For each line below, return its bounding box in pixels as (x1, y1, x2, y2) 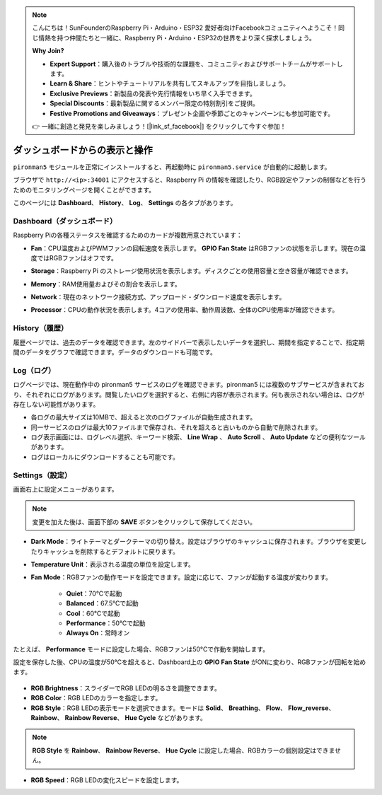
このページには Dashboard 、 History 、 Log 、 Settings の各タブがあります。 (13, 198, 237, 207)
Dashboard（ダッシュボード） (13, 216, 117, 226)
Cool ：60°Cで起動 (66, 609, 120, 617)
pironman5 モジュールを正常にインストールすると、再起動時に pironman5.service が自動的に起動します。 (13, 163, 331, 171)
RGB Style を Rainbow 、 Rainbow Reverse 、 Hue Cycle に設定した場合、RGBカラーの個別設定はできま (32, 746, 335, 755)
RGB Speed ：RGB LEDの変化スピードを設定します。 (30, 775, 183, 784)
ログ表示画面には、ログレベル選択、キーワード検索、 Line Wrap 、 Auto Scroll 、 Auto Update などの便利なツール (30, 433, 366, 441)
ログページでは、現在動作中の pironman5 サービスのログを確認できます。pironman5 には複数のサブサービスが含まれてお (13, 381, 365, 389)
